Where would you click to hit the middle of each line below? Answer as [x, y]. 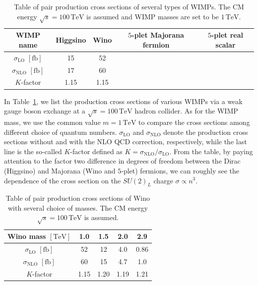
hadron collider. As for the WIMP [186, 111]
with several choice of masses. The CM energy [78, 207]
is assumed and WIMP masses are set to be [153, 16]
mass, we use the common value [52, 122]
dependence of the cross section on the [63, 180]
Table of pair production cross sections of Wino [78, 198]
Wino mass [27, 236]
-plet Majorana [158, 35]
